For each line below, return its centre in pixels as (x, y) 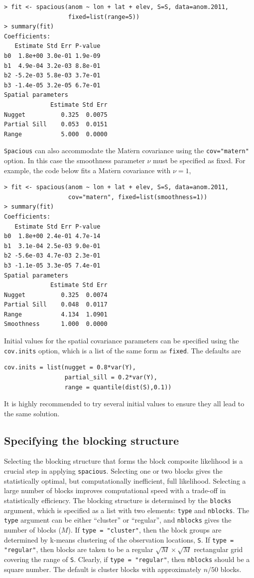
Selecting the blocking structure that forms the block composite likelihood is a (124, 461)
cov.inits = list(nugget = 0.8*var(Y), (70, 368)
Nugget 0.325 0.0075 (56, 115)
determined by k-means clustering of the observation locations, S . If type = (119, 539)
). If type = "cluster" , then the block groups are (145, 529)
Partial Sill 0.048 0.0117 (56, 305)
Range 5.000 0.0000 (56, 134)
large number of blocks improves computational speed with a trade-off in (115, 490)
